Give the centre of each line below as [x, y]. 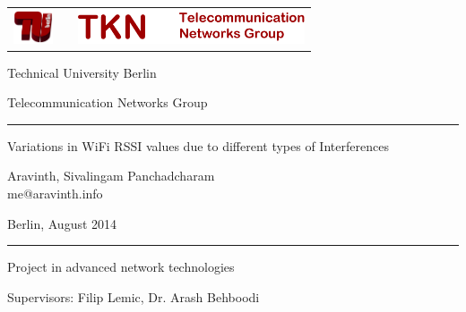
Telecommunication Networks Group [108, 102]
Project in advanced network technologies [121, 267]
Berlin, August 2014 [62, 223]
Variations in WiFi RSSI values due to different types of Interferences [198, 145]
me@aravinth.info [55, 193]
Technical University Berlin [82, 72]
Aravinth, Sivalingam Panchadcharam [111, 176]
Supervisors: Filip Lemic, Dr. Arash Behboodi [134, 296]
